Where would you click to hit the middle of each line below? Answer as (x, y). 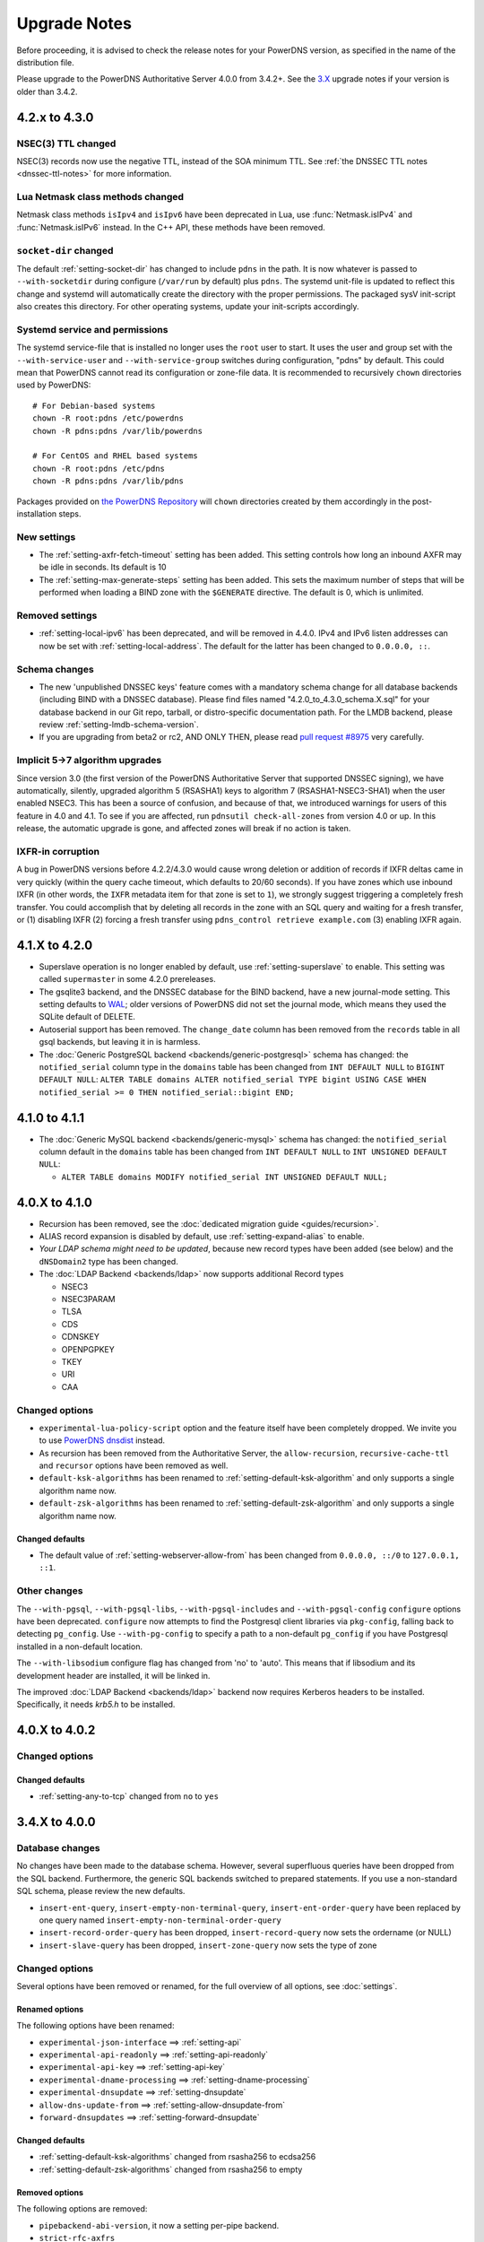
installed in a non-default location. (80, 1647)
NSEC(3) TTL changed (66, 143)
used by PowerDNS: (54, 385)
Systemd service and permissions (92, 329)
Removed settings (57, 616)
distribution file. (46, 62)
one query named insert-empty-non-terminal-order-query (160, 1920)
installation (37, 513)
